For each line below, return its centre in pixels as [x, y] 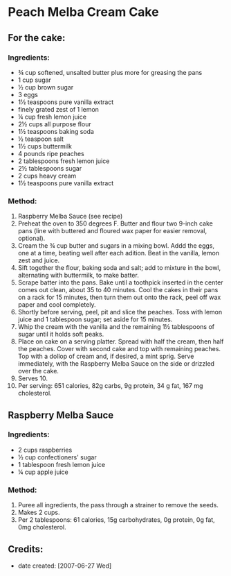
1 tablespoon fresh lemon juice [62, 464]
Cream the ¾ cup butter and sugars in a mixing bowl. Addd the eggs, [116, 246]
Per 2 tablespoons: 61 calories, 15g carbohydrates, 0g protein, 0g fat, [116, 520]
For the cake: [37, 38]
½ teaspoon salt [41, 139]
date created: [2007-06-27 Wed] [65, 566]
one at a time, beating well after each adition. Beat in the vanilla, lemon [119, 253]
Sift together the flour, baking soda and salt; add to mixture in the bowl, [119, 268]
